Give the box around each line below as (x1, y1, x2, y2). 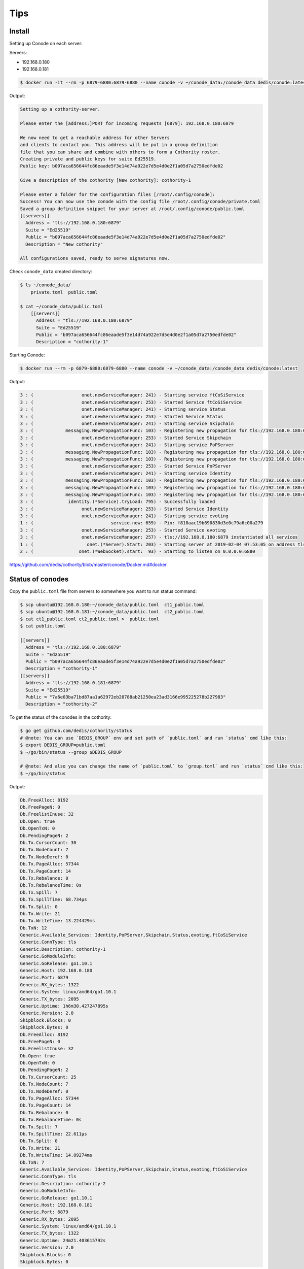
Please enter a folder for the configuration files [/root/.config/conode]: (20, 191, 215, 197)
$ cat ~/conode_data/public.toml (20, 304, 103, 309)
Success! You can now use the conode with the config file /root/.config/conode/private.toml (20, 198, 261, 205)
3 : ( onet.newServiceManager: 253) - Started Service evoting (20, 527, 226, 533)
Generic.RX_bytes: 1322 (20, 982, 80, 987)
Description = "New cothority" (25, 241, 103, 247)
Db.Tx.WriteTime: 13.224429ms (20, 918, 95, 924)
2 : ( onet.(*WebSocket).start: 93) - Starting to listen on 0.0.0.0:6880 (20, 549, 255, 554)
